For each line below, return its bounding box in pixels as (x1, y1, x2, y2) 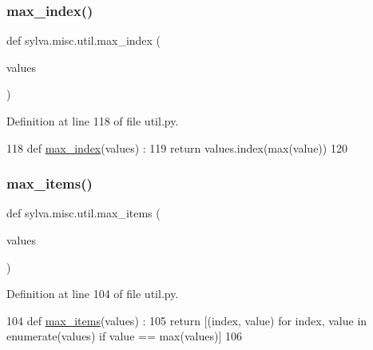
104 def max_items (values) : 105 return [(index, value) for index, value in (6, 312, 367, 328)
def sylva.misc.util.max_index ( (6, 32, 161, 49)
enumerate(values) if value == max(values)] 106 (6, 328, 242, 344)
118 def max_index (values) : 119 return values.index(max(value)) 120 (6, 139, 347, 156)
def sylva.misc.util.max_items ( (6, 205, 161, 221)
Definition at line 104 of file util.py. (6, 285, 179, 302)
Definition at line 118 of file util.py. (6, 113, 179, 129)
